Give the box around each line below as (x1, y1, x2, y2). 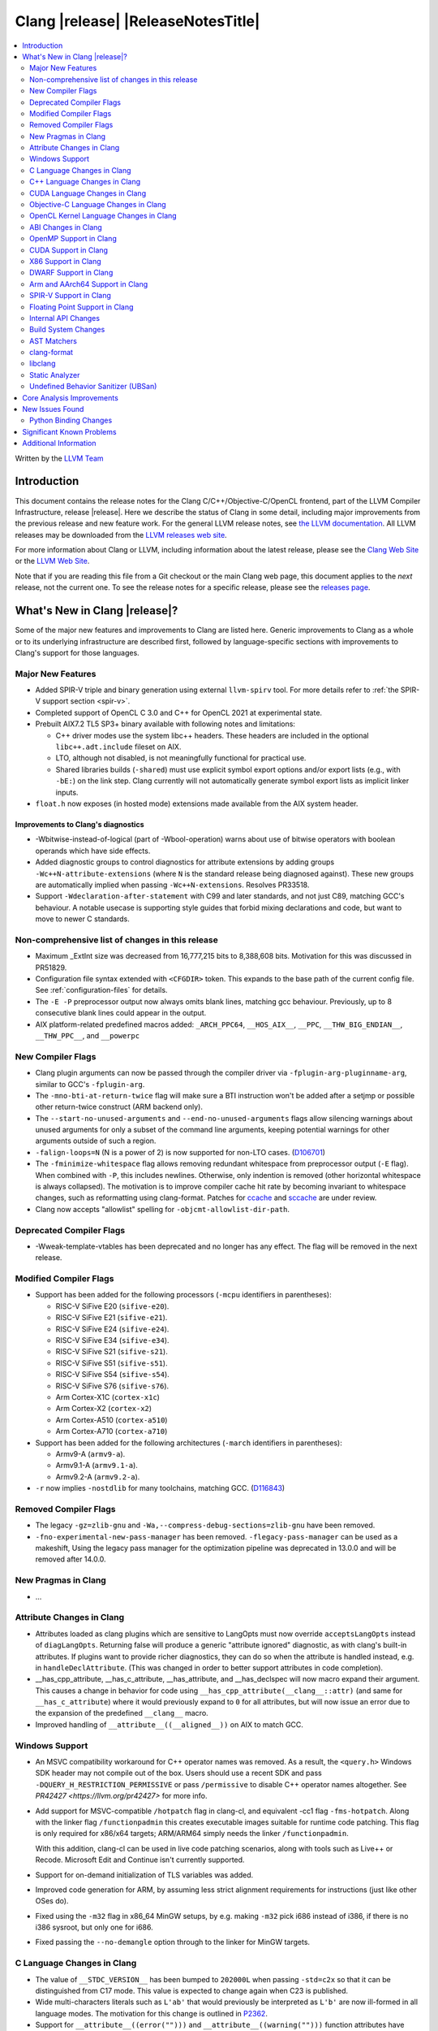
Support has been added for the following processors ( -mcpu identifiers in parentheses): (35, 1290, 332, 1300)
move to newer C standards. (35, 914, 130, 924)
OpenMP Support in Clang (29, 234, 117, 244)
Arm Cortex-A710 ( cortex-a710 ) (55, 1427, 168, 1436)
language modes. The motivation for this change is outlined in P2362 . (35, 2008, 268, 2018)
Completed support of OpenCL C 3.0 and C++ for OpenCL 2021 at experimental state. (35, 708, 323, 717)
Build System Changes (29, 325, 105, 335)
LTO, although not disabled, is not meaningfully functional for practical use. (55, 753, 307, 763)
